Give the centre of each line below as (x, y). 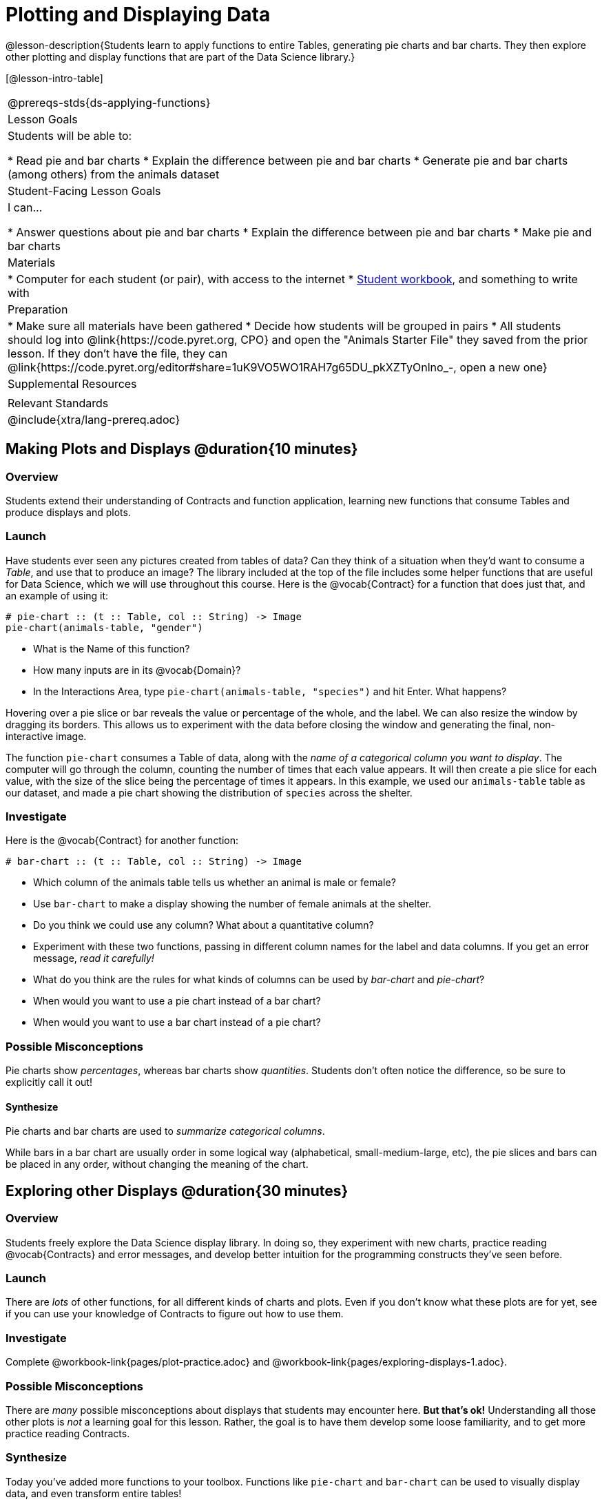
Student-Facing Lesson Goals (84, 191)
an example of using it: (57, 595)
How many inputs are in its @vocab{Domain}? (137, 670)
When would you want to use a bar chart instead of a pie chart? (177, 1022)
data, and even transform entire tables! (94, 1493)
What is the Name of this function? (112, 648)
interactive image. (46, 736)
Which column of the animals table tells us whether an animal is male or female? (215, 883)
